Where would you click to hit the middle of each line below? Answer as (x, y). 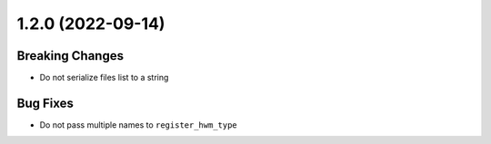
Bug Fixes (45, 103)
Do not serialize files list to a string (104, 78)
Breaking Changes (70, 56)
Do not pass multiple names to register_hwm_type (139, 125)
